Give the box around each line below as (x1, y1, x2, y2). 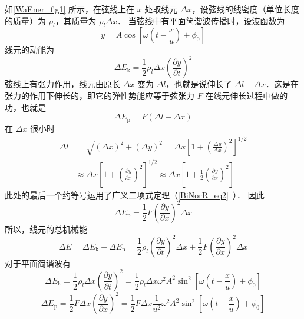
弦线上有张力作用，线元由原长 (5, 78, 120, 90)
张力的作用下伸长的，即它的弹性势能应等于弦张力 (5, 89, 194, 102)
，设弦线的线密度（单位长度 (191, 3, 299, 15)
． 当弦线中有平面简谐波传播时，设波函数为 (117, 14, 285, 26)
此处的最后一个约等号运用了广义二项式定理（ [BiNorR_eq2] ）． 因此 (5, 188, 265, 201)
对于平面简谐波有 (5, 257, 71, 269)
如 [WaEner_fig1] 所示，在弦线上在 (5, 3, 134, 15)
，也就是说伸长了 (166, 78, 232, 90)
